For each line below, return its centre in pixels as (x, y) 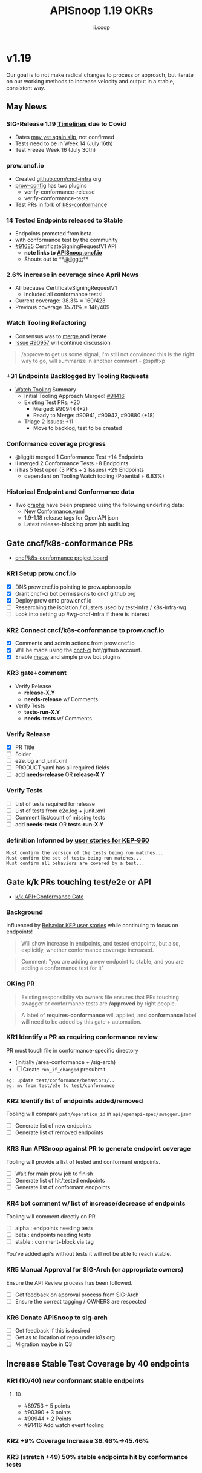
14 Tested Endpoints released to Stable (65, 220)
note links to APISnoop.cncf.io (63, 252)
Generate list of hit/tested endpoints (60, 1180)
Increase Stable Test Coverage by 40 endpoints (98, 1364)
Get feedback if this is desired (52, 1330)
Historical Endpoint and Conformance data (70, 492)
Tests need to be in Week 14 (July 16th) (64, 143)
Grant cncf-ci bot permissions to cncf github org (75, 593)
